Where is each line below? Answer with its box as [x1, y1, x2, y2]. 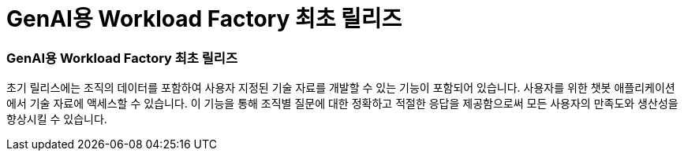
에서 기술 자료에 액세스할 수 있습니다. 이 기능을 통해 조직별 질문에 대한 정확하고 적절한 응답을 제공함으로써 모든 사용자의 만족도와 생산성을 [6, 97, 678, 111]
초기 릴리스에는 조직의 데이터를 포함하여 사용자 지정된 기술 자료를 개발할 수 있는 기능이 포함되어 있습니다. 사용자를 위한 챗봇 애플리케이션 [6, 81, 675, 95]
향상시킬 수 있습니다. [6, 112, 107, 126]
